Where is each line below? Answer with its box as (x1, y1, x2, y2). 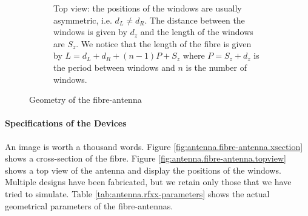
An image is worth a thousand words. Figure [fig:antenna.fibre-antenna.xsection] (5, 140, 303, 152)
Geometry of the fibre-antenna (29, 93, 142, 106)
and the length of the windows (140, 25, 253, 38)
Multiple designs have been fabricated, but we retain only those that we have (5, 175, 292, 188)
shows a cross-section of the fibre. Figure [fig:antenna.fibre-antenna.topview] (5, 152, 286, 165)
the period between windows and (53, 61, 175, 73)
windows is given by (53, 25, 127, 38)
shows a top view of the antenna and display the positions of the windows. (5, 163, 281, 176)
